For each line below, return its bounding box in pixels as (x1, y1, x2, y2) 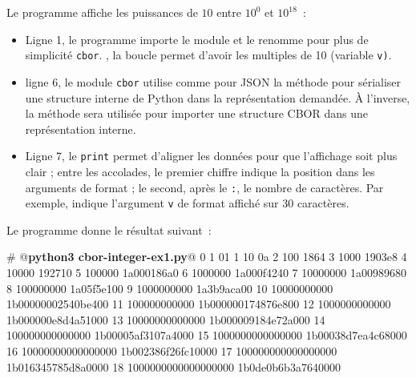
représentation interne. (25, 120, 136, 137)
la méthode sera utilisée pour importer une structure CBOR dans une (25, 105, 368, 122)
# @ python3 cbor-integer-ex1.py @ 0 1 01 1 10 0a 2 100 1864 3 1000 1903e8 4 (6, 248, 407, 265)
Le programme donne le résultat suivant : (6, 221, 212, 238)
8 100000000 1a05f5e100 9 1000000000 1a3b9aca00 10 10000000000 (6, 279, 333, 296)
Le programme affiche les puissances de (6, 4, 198, 20)
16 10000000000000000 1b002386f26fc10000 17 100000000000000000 (6, 343, 337, 359)
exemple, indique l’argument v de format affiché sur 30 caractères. (25, 195, 349, 211)
